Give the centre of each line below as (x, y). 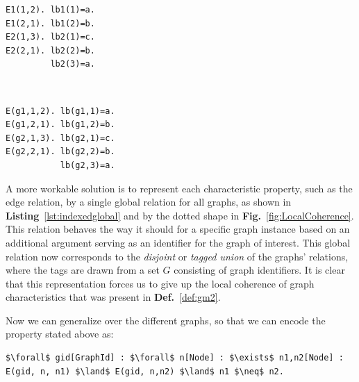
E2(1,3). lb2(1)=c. (50, 37)
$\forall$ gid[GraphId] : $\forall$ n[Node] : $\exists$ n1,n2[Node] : (175, 358)
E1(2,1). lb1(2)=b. (50, 23)
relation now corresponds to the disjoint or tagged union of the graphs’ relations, (177, 256)
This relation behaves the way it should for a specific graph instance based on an (178, 229)
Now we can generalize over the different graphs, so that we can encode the (166, 320)
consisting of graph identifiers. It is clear (259, 270)
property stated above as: (60, 334)
